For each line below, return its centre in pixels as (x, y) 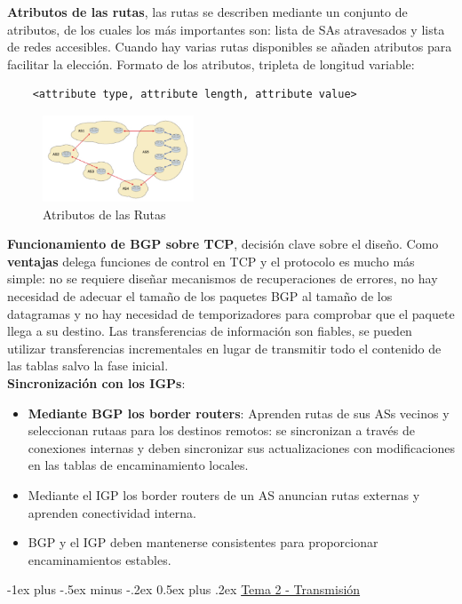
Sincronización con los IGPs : (96, 382)
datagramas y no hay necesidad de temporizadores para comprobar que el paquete (231, 313)
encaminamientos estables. (100, 559)
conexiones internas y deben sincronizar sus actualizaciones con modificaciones (241, 447)
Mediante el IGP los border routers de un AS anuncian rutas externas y (224, 494)
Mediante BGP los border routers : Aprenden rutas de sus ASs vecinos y (239, 413)
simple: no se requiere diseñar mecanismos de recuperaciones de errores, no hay (223, 278)
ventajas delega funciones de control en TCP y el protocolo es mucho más (211, 261)
